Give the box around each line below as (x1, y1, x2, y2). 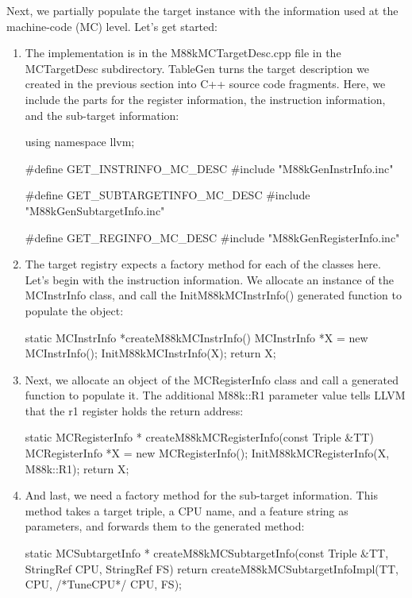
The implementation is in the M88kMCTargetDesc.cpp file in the (25, 44, 341, 61)
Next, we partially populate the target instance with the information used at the (6, 2, 399, 18)
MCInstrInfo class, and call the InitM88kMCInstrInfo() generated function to (25, 287, 402, 303)
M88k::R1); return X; (25, 460, 129, 476)
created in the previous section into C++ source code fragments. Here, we (25, 75, 386, 92)
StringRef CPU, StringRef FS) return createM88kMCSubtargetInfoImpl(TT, (25, 560, 399, 577)
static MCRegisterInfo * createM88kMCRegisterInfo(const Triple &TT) (25, 429, 374, 446)
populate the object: (25, 302, 124, 318)
